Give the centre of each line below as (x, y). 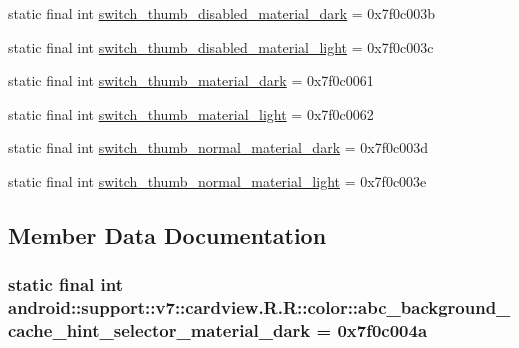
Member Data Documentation (167, 234)
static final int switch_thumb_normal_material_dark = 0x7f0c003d (218, 147)
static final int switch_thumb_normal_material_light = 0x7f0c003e (217, 180)
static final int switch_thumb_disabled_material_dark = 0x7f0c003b (221, 13)
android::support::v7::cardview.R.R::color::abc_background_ (259, 307)
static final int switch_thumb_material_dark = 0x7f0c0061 (191, 80)
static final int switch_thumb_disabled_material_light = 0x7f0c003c (221, 46)
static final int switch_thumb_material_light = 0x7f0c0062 (191, 113)
